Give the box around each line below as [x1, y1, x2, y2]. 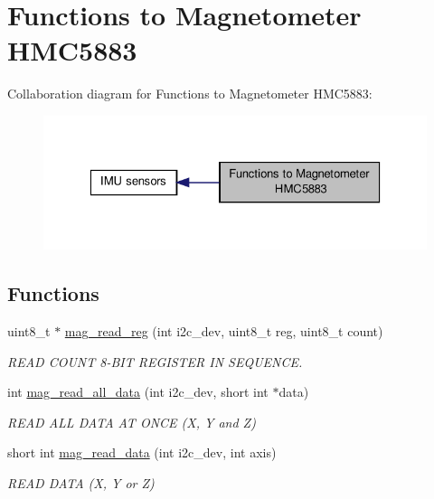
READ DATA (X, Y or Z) [7, 474, 155, 493]
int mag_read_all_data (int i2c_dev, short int [7, 382, 269, 401]
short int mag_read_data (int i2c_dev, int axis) [7, 443, 277, 462]
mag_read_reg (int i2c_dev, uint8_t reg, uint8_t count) [64, 322, 383, 341]
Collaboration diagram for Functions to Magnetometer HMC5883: [7, 84, 373, 103]
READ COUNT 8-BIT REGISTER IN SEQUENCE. [7, 352, 303, 371]
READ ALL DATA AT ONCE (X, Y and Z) [7, 412, 256, 431]
